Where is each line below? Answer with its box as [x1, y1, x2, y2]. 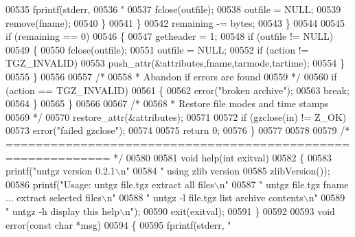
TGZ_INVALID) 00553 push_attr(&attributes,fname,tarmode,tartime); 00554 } [5, 56, 345, 70]
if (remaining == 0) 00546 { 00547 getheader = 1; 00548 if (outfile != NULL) [5, 29, 334, 43]
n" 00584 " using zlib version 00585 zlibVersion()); [120, 163, 330, 178]
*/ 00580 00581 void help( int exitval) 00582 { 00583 [113, 150, 332, 164]
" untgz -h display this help [5, 203, 120, 218]
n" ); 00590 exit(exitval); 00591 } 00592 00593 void [124, 203, 335, 218]
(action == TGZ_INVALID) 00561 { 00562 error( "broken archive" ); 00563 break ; [5, 82, 350, 97]
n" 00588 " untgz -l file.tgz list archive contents [106, 190, 304, 205]
